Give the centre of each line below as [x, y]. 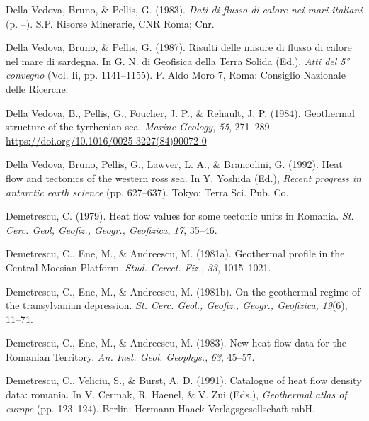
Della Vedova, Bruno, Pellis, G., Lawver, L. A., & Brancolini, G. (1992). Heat [174, 164]
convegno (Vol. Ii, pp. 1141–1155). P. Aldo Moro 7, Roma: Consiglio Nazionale [176, 75]
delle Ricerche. [37, 88]
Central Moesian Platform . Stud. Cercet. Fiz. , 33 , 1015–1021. [138, 267]
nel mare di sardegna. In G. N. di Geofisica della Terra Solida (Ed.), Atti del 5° [177, 61]
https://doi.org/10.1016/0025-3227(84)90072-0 [106, 140]
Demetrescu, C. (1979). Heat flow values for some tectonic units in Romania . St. [180, 216]
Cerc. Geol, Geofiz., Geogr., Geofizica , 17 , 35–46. [112, 229]
